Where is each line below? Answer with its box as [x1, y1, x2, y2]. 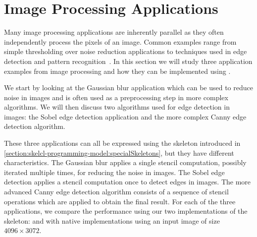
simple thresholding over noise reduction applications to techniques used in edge [4, 46, 247, 57]
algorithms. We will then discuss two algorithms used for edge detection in [4, 102, 230, 112]
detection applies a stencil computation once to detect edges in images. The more [4, 177, 251, 187]
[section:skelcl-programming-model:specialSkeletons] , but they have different [4, 147, 234, 158]
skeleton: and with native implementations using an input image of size [4, 215, 220, 226]
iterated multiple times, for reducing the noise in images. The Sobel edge [4, 167, 225, 177]
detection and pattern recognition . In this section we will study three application [4, 56, 253, 66]
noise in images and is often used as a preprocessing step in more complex [4, 92, 228, 102]
